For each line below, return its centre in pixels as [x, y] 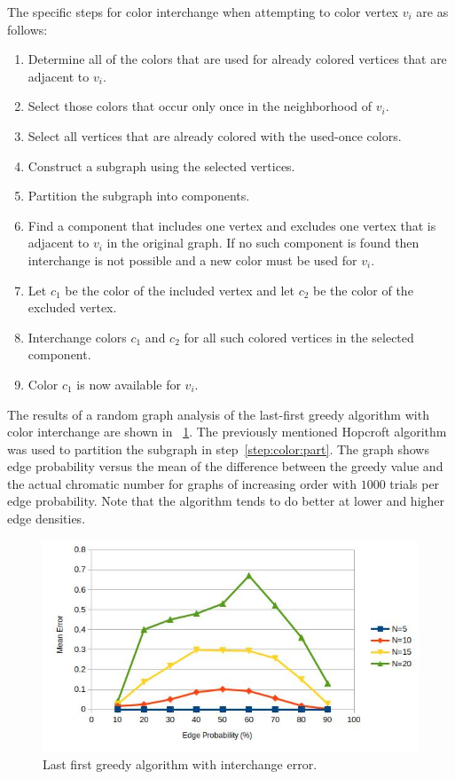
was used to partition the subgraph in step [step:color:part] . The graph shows [218, 449]
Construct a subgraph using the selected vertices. [161, 165]
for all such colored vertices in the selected [299, 337]
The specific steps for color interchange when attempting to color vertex [203, 12]
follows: [27, 29]
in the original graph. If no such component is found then [263, 243]
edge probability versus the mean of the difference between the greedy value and [225, 466]
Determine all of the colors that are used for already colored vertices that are [237, 59]
